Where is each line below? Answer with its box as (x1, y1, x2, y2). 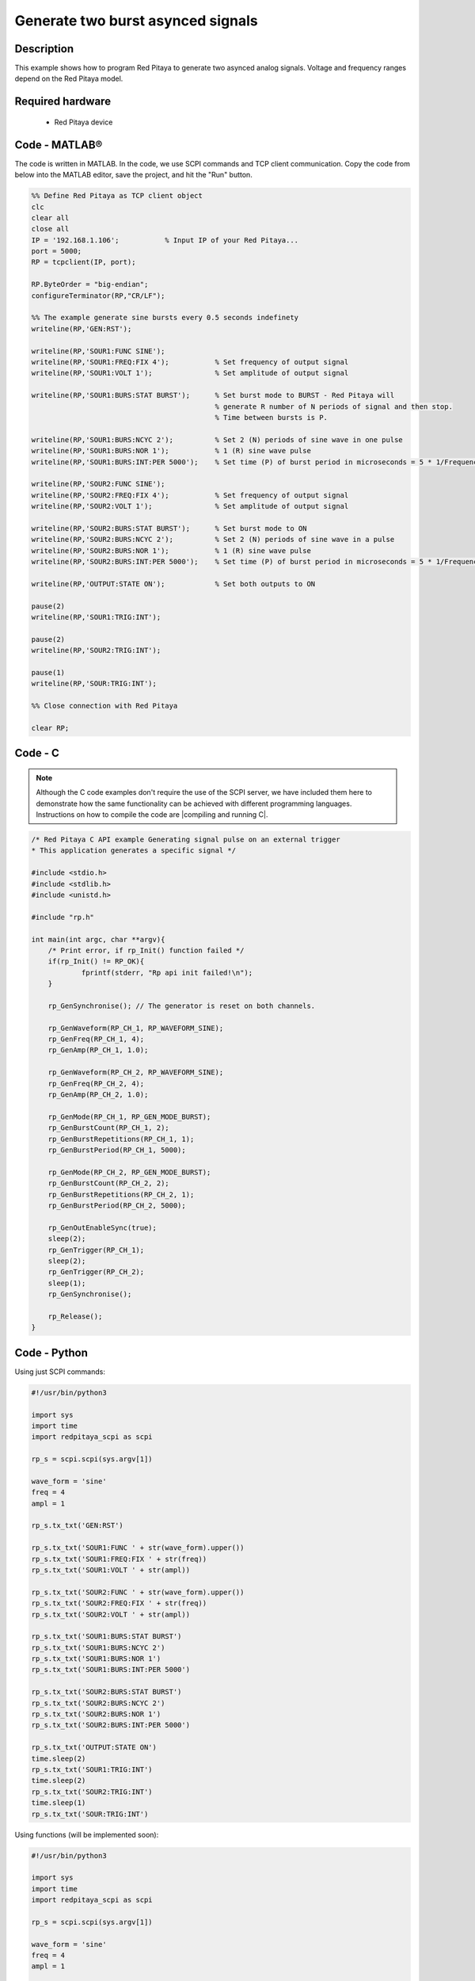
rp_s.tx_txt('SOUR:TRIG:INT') (31, 1809, 149, 1819)
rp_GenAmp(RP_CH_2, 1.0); (47, 1090, 149, 1099)
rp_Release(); (47, 1311, 103, 1321)
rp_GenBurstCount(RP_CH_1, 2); (47, 1124, 169, 1132)
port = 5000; (31, 246, 82, 256)
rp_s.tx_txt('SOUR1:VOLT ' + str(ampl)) (31, 1565, 190, 1574)
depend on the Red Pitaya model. (14, 74, 123, 83)
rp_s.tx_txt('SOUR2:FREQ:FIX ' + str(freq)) (31, 1599, 207, 1608)
